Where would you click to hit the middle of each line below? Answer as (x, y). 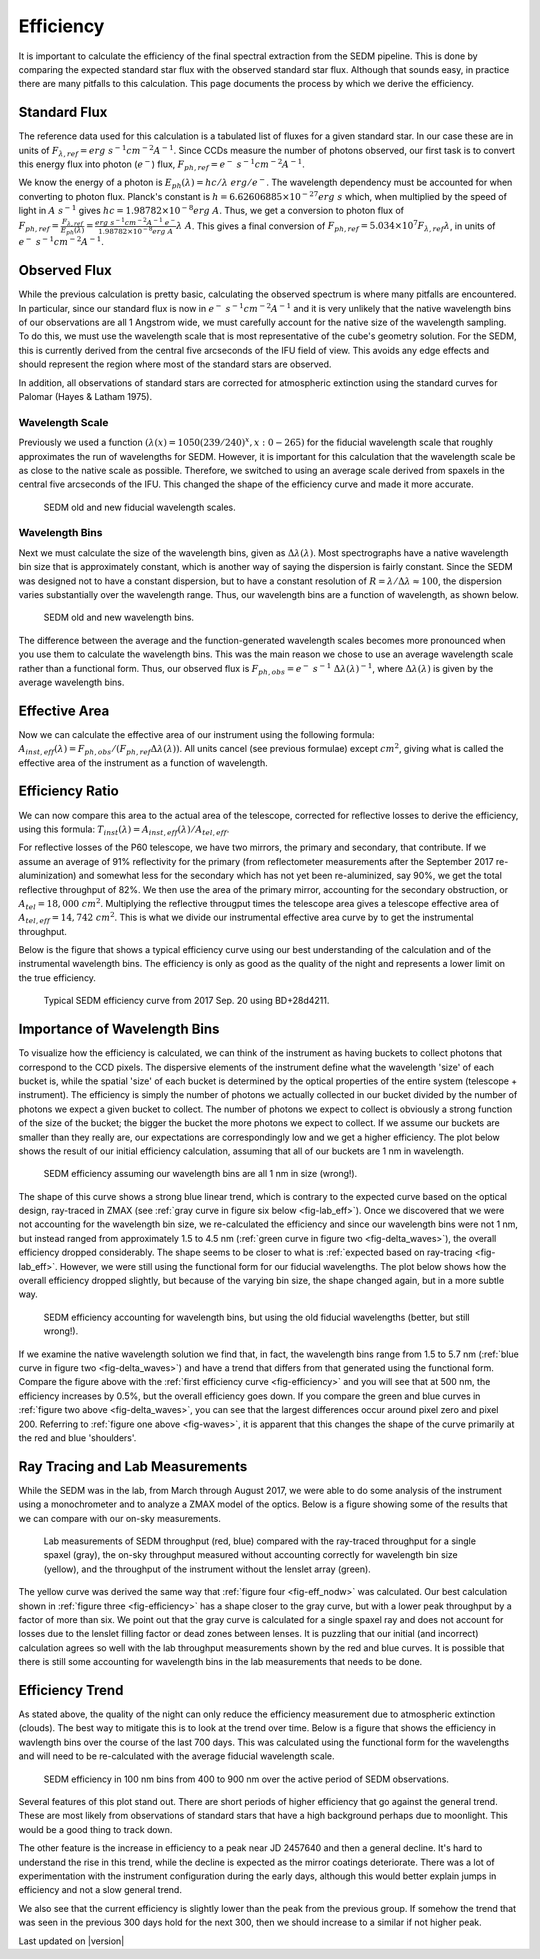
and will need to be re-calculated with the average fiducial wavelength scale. (176, 1756)
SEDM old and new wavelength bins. (119, 617)
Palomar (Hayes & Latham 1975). (85, 396)
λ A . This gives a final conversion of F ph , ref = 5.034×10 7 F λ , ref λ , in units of (336, 226)
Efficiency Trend (71, 1690)
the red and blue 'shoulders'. (77, 1437)
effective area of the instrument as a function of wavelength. (143, 762)
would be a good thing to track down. (95, 1829)
